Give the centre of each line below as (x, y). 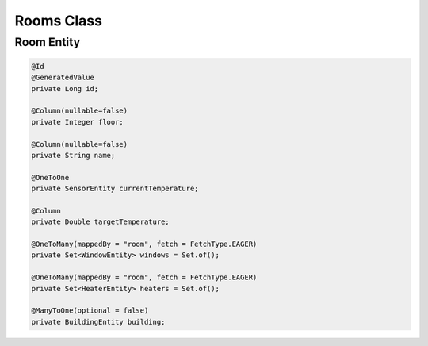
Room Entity (48, 42)
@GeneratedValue (63, 78)
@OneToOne (50, 177)
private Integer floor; (78, 122)
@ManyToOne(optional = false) (90, 311)
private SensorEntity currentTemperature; (115, 189)
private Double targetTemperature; (100, 222)
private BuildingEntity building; (98, 322)
